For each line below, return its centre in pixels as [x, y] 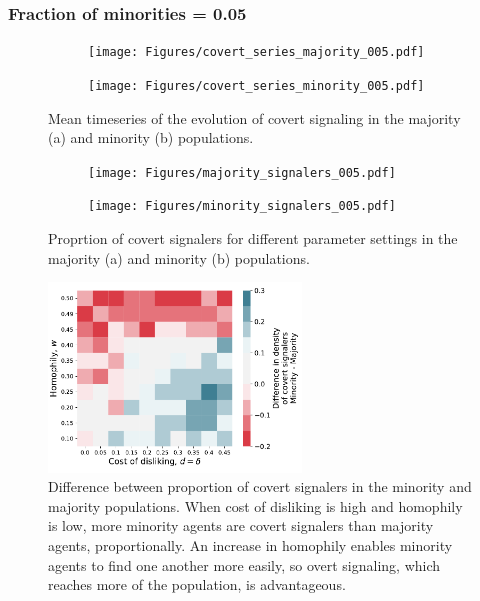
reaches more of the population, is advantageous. [197, 584]
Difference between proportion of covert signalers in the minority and [260, 486]
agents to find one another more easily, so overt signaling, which [244, 564]
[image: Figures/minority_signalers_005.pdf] [242, 206]
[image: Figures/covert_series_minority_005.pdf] [256, 85]
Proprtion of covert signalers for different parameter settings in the [253, 238]
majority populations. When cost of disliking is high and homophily [255, 505]
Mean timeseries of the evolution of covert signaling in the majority [254, 117]
